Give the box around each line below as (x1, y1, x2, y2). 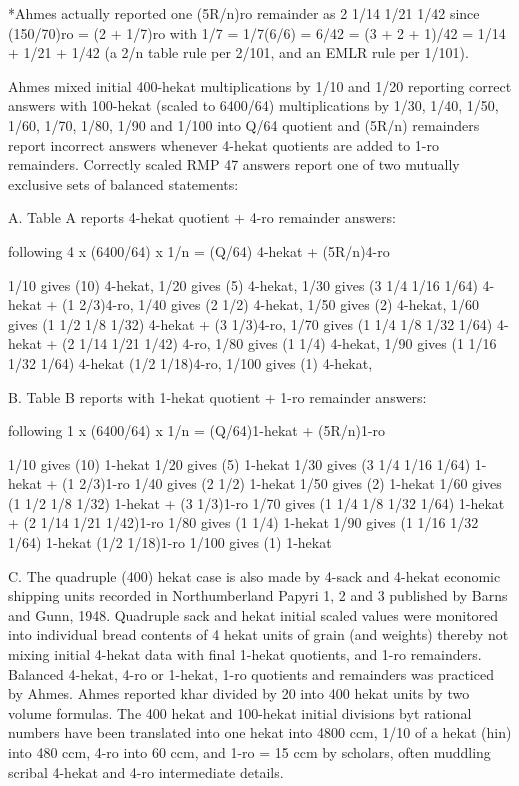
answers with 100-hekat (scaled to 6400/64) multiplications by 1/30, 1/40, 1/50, (8, 95, 499, 116)
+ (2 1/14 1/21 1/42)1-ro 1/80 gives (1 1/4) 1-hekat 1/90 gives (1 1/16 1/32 (8, 512, 479, 533)
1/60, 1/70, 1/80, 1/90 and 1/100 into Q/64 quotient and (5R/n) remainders (8, 114, 480, 135)
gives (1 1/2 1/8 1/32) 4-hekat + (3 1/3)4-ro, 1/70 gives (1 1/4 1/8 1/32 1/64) (8, 313, 493, 334)
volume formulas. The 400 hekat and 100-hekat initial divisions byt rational (8, 702, 472, 723)
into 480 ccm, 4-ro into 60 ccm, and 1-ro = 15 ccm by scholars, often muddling (8, 742, 491, 762)
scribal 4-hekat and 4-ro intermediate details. (8, 761, 284, 782)
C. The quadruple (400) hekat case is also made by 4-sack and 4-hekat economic (8, 565, 501, 586)
